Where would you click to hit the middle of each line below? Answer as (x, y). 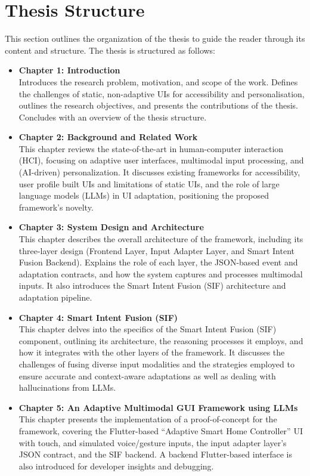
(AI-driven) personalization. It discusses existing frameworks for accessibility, (159, 172)
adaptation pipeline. (55, 297)
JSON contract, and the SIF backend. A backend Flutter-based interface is (155, 454)
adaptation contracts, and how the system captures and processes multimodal (161, 273)
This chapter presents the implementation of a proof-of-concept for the (148, 419)
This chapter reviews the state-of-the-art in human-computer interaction (151, 148)
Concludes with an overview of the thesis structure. (113, 117)
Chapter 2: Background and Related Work (108, 137)
